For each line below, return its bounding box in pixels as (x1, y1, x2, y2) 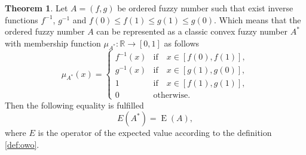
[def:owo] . (5, 138, 39, 150)
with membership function (5, 36, 101, 49)
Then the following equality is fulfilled (5, 98, 144, 111)
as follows (164, 36, 200, 49)
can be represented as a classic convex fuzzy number (96, 25, 287, 38)
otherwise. (153, 91, 191, 100)
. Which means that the (214, 13, 301, 26)
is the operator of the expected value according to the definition (38, 126, 272, 139)
